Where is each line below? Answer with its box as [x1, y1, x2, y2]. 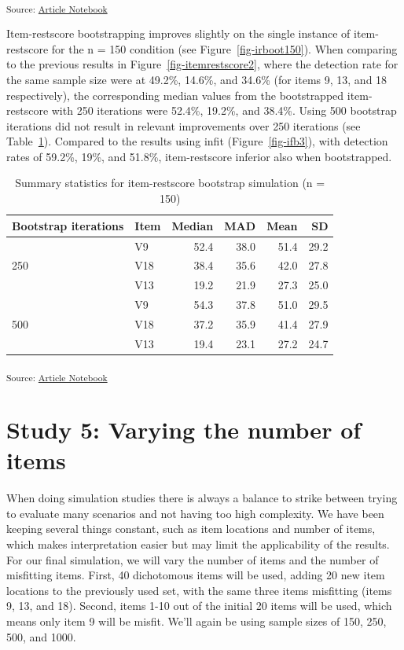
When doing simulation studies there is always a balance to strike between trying [6, 490, 398, 506]
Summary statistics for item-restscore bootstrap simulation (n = [15, 174, 325, 191]
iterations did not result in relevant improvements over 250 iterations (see [6, 117, 361, 134]
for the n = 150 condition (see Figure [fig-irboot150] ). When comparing [51, 40, 398, 57]
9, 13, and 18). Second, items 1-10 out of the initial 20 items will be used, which [6, 597, 392, 614]
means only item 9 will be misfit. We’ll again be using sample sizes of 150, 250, [6, 613, 387, 629]
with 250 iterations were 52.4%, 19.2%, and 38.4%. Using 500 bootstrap [51, 102, 397, 119]
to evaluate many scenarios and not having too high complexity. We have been [6, 505, 384, 521]
